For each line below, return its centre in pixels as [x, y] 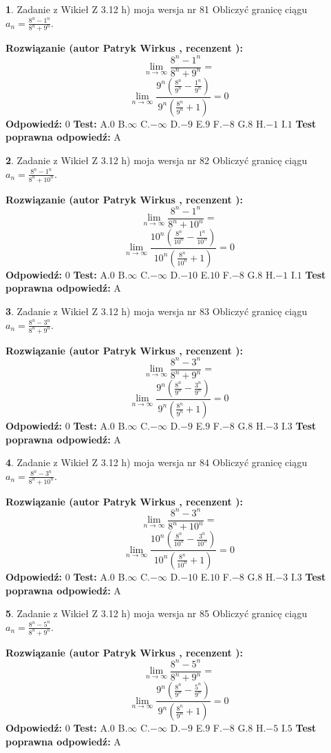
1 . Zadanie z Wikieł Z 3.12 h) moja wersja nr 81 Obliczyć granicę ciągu [157, 9]
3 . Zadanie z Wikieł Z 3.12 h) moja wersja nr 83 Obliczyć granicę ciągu [157, 311]
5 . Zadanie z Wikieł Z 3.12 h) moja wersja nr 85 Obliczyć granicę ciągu [157, 613]
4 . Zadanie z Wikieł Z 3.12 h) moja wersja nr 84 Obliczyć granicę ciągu [157, 462]
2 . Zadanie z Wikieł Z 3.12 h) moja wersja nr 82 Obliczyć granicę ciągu [157, 160]
